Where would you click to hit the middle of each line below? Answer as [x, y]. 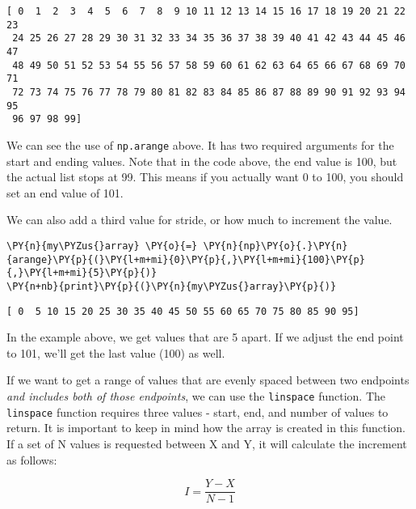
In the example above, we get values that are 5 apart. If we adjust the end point [205, 337]
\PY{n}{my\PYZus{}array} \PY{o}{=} [102, 246]
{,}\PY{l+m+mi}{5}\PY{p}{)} [82, 273]
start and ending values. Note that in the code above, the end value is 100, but [202, 161]
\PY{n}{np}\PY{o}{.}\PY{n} [275, 246]
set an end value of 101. [65, 192]
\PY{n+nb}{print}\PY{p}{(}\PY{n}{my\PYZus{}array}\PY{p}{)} [172, 286]
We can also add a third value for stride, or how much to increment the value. [200, 220]
